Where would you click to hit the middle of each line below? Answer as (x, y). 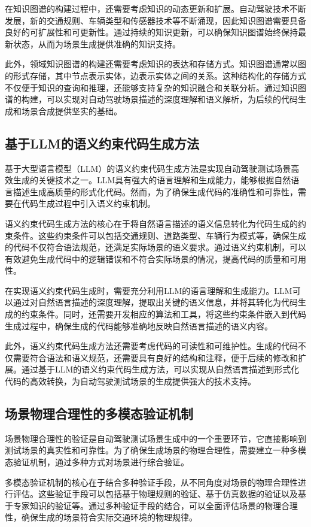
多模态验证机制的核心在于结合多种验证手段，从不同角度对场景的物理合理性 (151, 482)
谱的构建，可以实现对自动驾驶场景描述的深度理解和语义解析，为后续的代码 (151, 99)
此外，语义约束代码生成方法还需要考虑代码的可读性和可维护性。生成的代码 (151, 346)
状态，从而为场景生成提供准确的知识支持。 (97, 43)
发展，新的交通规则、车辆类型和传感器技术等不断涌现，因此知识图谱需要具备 (155, 20)
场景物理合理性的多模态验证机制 (99, 414)
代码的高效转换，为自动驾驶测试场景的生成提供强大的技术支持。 (130, 381)
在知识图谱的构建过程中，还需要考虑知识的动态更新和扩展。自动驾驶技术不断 (155, 8)
